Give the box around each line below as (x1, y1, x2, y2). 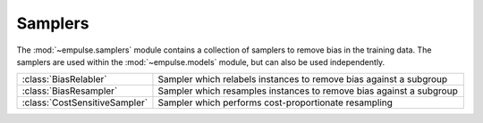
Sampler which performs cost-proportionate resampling (157, 96, 394, 109)
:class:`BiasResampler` (21, 85, 118, 97)
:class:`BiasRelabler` (21, 73, 107, 86)
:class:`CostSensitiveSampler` (21, 96, 148, 109)
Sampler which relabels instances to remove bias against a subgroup (157, 73, 448, 86)
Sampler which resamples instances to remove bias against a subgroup (157, 85, 458, 97)
